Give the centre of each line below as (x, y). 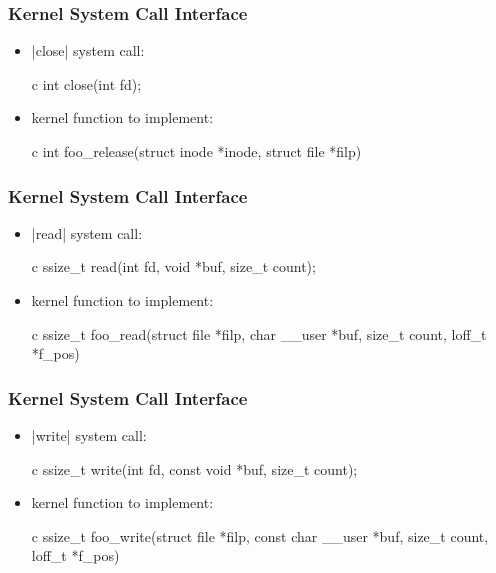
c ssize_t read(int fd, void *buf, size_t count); (173, 266)
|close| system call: (88, 50)
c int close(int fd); (86, 83)
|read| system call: (87, 232)
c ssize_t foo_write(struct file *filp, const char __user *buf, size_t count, (260, 535)
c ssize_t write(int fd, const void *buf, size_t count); (194, 468)
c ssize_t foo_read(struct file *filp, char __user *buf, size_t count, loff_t (259, 333)
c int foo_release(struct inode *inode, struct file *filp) (196, 151)
